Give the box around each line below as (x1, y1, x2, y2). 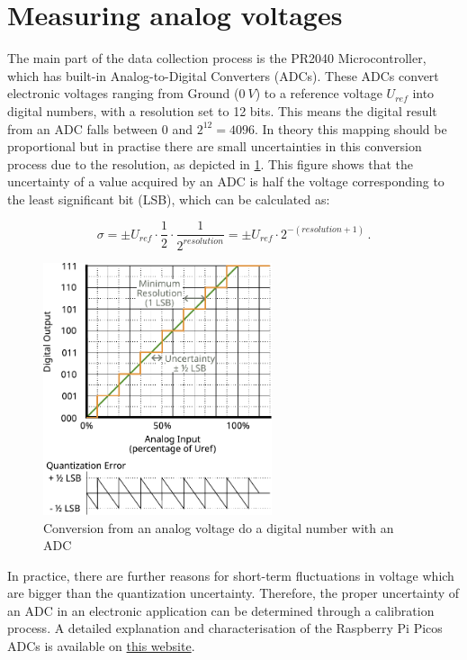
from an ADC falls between (7, 119, 158, 138)
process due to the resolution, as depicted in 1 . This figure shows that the (7, 154, 413, 173)
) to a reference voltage (255, 84, 382, 103)
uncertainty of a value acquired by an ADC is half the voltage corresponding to (7, 172, 445, 191)
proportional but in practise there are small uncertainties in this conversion (7, 137, 422, 156)
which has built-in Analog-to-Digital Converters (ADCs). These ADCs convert (7, 66, 439, 85)
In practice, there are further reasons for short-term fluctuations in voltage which (7, 565, 454, 584)
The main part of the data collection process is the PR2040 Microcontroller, (7, 49, 427, 68)
